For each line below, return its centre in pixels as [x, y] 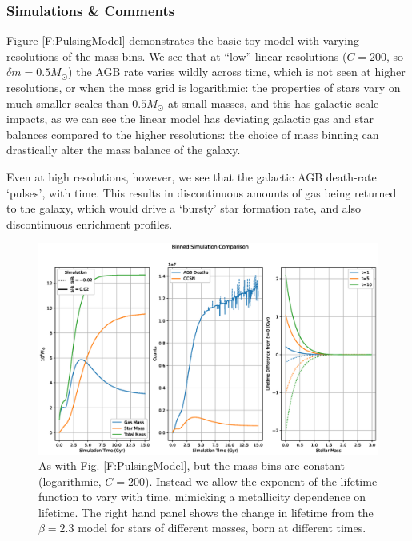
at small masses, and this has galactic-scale [273, 103]
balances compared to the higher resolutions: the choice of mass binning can [193, 134]
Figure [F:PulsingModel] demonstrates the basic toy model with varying [183, 40]
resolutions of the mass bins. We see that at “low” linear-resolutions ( [177, 56]
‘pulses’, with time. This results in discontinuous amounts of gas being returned [202, 192]
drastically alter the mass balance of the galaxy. [124, 150]
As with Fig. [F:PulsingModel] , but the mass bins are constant [192, 465]
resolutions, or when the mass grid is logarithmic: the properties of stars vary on [204, 87]
